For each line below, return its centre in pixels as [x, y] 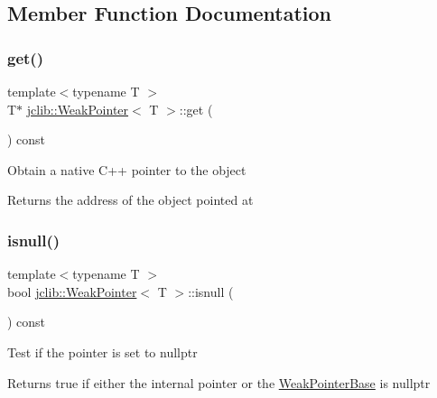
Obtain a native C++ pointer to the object [127, 169]
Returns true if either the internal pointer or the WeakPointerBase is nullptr [219, 382]
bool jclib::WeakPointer [72, 291]
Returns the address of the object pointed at [130, 200]
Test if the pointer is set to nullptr [102, 352]
